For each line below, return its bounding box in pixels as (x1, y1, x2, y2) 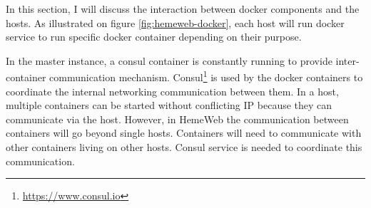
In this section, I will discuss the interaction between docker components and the (6, 1, 360, 16)
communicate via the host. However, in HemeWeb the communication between (6, 111, 349, 126)
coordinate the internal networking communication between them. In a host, (6, 83, 339, 98)
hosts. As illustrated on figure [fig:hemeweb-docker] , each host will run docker (6, 15, 345, 30)
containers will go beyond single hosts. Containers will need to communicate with (6, 125, 362, 140)
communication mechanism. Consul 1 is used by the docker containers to (49, 68, 363, 85)
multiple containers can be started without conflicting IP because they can (6, 98, 332, 113)
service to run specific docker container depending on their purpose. (6, 29, 302, 44)
